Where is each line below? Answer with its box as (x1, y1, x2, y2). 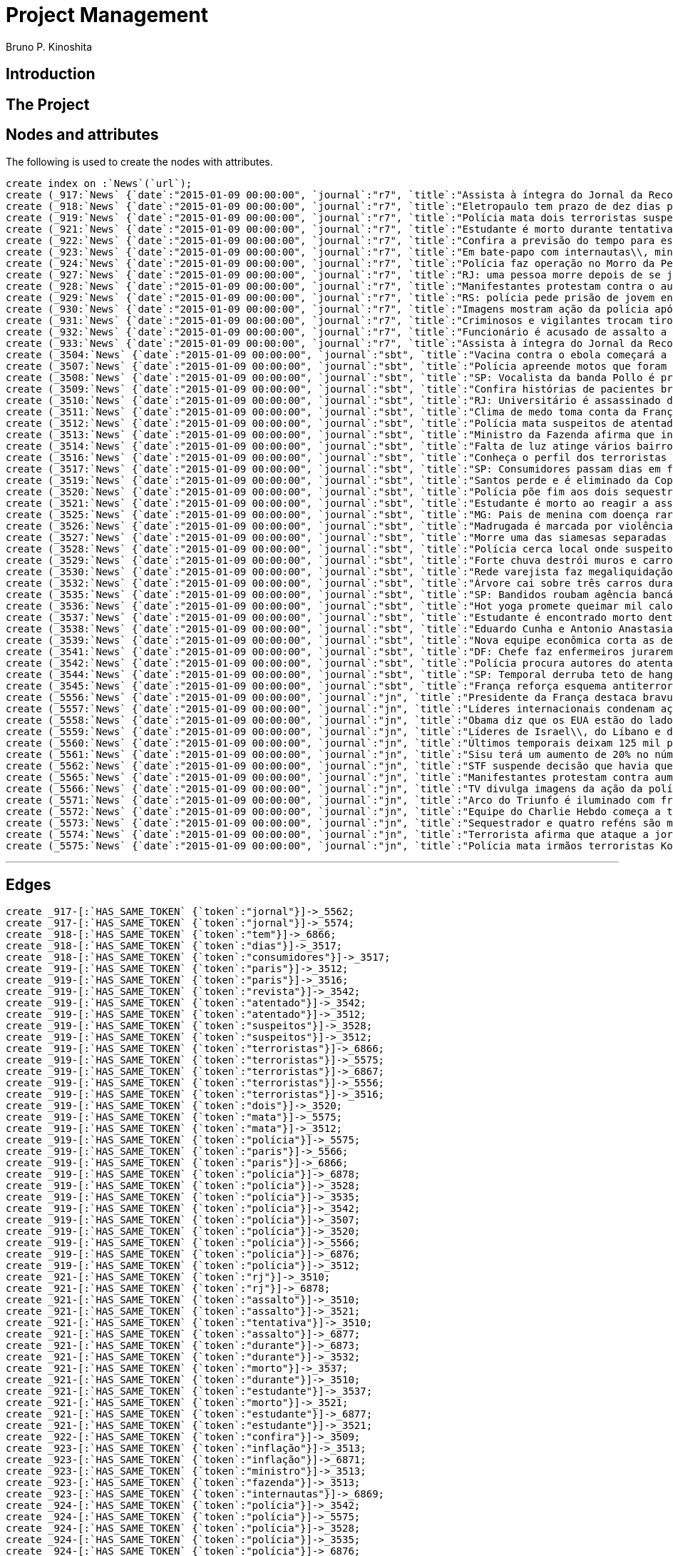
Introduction (6, 65, 96, 84)
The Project (6, 95, 90, 113)
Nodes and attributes (6, 126, 159, 144)
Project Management (6, 3, 208, 27)
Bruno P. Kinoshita (6, 40, 93, 53)
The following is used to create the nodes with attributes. (6, 156, 273, 168)
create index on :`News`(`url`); (6, 178, 192, 190)
